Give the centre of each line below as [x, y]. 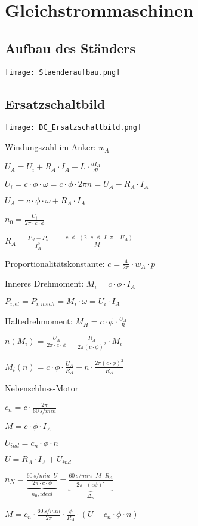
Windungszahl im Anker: [50, 147]
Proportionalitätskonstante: [55, 263]
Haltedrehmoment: [39, 321]
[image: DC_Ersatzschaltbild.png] [73, 128]
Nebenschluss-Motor [42, 387]
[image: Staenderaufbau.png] [63, 72]
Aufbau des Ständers [70, 48]
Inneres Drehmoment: [44, 283]
